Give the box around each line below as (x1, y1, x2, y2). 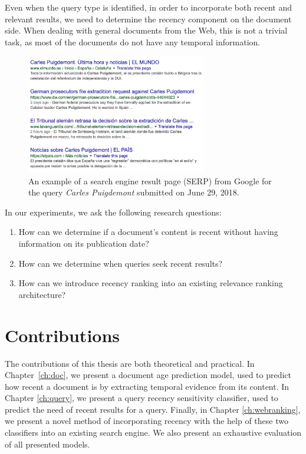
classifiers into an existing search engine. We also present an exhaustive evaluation (5, 426, 302, 439)
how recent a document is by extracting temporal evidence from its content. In (5, 380, 289, 392)
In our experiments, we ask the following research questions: (5, 206, 222, 218)
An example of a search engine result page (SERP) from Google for (28, 174, 272, 187)
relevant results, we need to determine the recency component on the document (5, 12, 292, 25)
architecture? (18, 288, 66, 300)
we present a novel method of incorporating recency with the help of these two (5, 415, 288, 427)
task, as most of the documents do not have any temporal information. (5, 35, 261, 48)
